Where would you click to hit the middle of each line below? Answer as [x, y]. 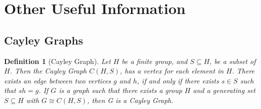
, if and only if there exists [178, 80]
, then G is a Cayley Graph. [130, 100]
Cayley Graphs [44, 40]
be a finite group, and [154, 61]
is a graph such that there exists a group [120, 90]
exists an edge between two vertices [58, 80]
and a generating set [224, 90]
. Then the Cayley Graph [48, 71]
